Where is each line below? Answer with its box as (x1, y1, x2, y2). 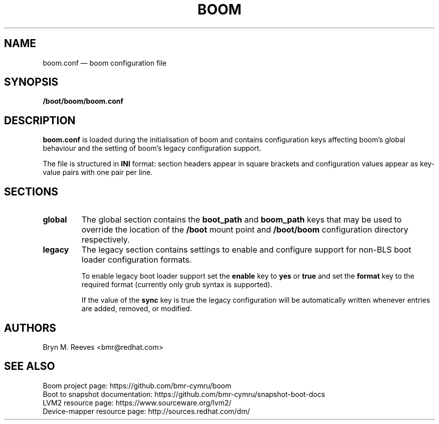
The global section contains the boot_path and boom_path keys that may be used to (81, 215, 402, 225)
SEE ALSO (4, 360, 55, 373)
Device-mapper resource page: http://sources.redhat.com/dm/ (43, 406, 250, 415)
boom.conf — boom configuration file (43, 58, 167, 67)
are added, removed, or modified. (81, 304, 192, 313)
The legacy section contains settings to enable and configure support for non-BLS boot (81, 245, 411, 255)
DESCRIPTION (4, 114, 76, 127)
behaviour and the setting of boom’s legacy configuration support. (43, 144, 262, 153)
